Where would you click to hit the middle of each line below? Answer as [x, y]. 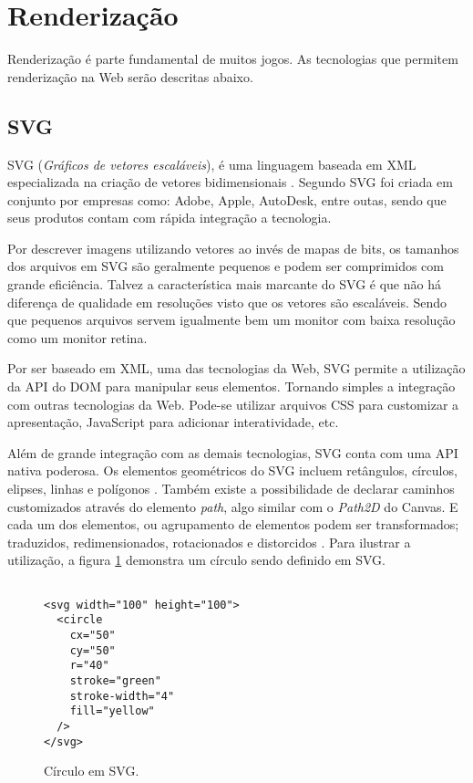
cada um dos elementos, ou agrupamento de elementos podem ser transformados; [233, 524]
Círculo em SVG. [92, 771]
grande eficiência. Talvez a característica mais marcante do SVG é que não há [224, 284]
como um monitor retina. [77, 337]
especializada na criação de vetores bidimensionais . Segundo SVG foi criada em [230, 182]
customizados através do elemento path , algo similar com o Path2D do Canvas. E [233, 506]
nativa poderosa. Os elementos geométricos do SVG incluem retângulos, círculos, [232, 470]
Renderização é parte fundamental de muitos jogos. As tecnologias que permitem [233, 59]
